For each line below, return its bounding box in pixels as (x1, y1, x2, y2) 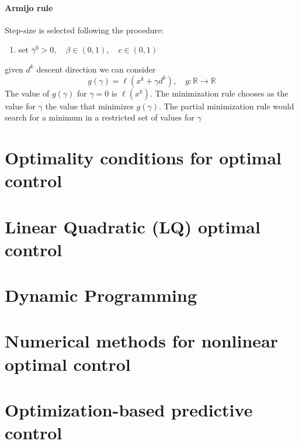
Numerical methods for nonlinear (5, 329, 279, 353)
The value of (5, 87, 50, 99)
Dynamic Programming (5, 283, 197, 307)
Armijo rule (5, 1, 53, 13)
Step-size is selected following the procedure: (5, 23, 164, 36)
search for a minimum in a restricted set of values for (5, 111, 194, 123)
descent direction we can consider (36, 63, 156, 75)
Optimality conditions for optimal (5, 145, 281, 169)
